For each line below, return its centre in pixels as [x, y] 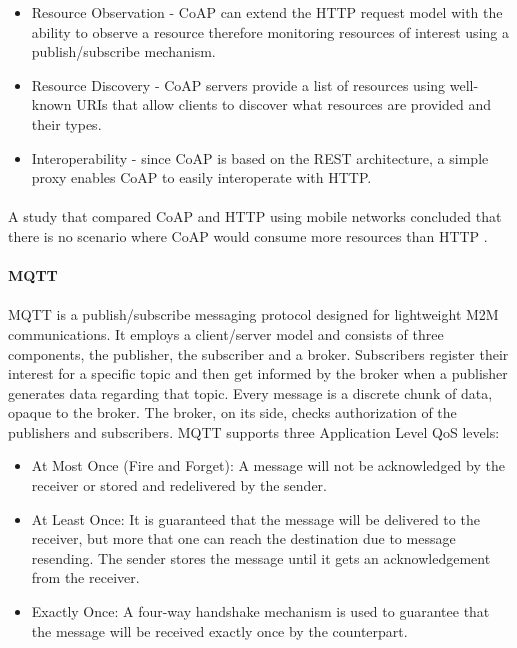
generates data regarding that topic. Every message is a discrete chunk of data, [250, 392]
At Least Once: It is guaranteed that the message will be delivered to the [255, 518]
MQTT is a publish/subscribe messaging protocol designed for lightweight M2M [253, 314]
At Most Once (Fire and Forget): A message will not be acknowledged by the [268, 465]
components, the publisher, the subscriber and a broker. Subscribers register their [258, 353]
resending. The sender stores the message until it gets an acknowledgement [261, 557]
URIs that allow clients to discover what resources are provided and [284, 104]
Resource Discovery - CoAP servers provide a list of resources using [238, 84]
